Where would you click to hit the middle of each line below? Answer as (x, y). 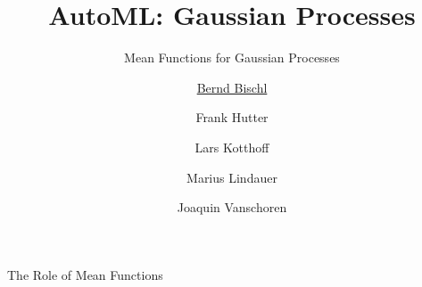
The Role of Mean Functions (85, 274)
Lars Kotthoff (232, 147)
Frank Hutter (232, 117)
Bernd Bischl (232, 87)
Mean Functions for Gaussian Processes (232, 57)
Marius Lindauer (232, 177)
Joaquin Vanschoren (232, 207)
